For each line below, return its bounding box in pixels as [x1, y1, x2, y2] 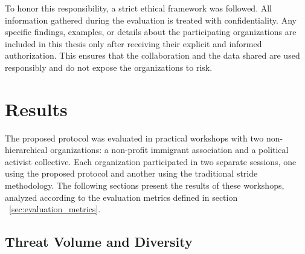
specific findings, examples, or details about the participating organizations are [5, 25, 297, 38]
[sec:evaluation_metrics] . [9, 203, 101, 215]
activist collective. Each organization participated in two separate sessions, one [5, 155, 297, 168]
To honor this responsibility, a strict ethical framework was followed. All [5, 2, 272, 14]
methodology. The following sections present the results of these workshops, [5, 179, 284, 192]
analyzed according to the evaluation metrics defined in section [5, 190, 238, 203]
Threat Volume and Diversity [5, 232, 193, 251]
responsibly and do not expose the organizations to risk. [5, 60, 213, 73]
